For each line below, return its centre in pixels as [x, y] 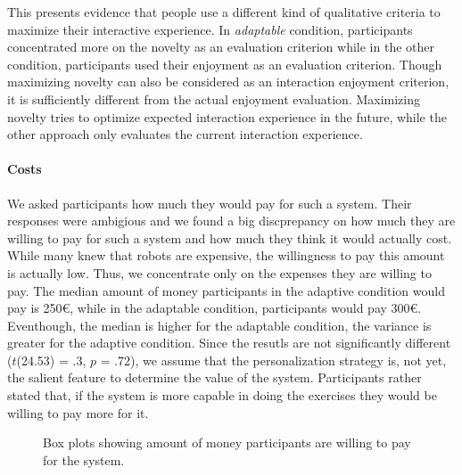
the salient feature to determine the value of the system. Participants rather [214, 377]
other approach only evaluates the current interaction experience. [185, 134]
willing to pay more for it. [78, 412]
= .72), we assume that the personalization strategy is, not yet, [273, 360]
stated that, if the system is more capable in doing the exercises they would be [222, 395]
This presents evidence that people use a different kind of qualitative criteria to [224, 12]
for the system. [84, 459]
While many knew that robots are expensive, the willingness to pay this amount [226, 255]
